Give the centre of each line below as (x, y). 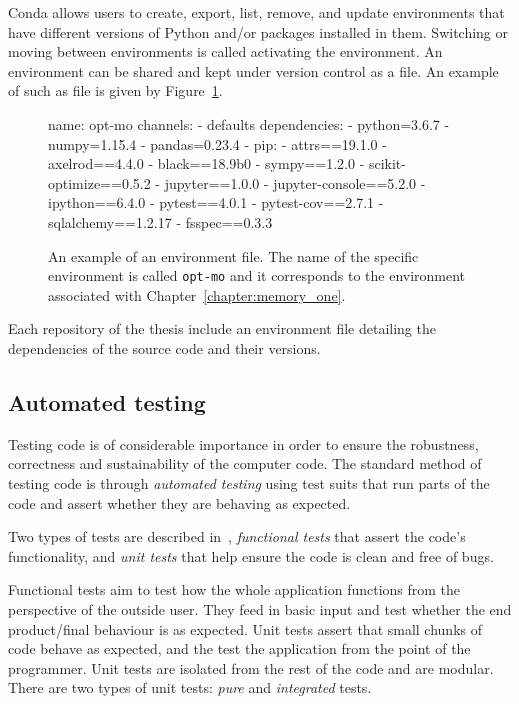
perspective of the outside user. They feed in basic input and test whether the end (260, 608)
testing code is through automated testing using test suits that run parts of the (249, 482)
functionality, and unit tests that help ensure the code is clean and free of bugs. (251, 555)
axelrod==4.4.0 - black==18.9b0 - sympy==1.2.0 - (206, 163)
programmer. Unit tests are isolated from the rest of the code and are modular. (251, 667)
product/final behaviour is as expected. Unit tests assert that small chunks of (245, 628)
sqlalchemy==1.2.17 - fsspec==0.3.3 (160, 221)
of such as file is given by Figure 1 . (115, 90)
